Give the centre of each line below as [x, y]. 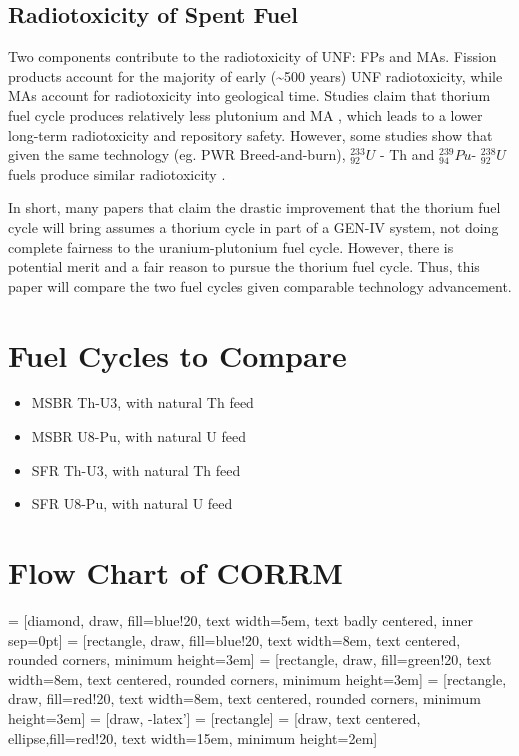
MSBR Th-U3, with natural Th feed [142, 402]
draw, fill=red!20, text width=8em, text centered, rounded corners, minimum [244, 698]
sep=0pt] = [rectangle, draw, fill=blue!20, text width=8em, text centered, [234, 639]
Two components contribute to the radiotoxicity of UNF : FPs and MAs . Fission [252, 56]
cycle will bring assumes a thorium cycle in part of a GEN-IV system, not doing [253, 226]
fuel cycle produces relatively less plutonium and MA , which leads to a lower [245, 114]
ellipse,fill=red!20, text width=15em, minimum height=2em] [193, 737]
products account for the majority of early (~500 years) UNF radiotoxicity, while [255, 75]
